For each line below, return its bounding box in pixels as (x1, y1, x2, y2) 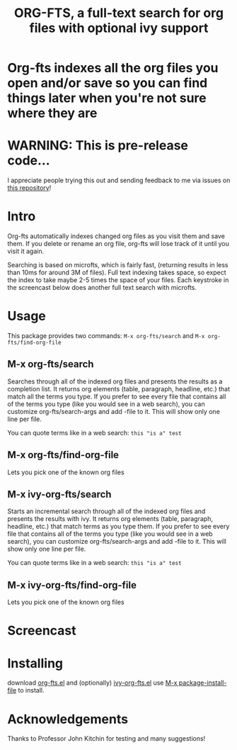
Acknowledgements (7, 711, 129, 727)
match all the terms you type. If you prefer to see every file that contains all (7, 392, 226, 401)
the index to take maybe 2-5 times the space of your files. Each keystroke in (7, 276, 229, 284)
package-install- (178, 678, 227, 687)
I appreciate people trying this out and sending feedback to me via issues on (7, 176, 231, 185)
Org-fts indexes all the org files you (7, 60, 219, 76)
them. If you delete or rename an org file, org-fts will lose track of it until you (7, 240, 230, 248)
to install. (18, 686, 45, 695)
